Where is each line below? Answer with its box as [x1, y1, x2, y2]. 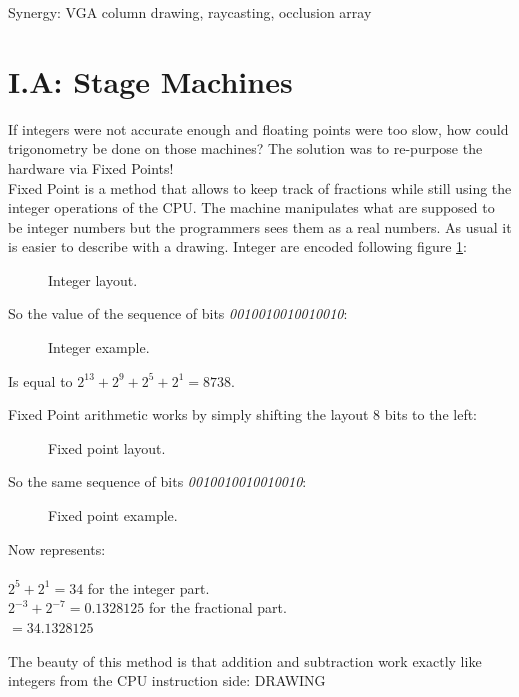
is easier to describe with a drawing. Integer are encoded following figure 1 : [8, 236, 467, 257]
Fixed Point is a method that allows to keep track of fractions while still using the [8, 177, 512, 198]
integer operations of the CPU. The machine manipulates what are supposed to [8, 197, 495, 218]
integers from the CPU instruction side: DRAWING [8, 670, 326, 691]
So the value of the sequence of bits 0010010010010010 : [8, 303, 348, 324]
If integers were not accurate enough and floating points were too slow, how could [8, 118, 509, 139]
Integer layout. [48, 269, 138, 290]
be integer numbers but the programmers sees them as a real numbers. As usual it [8, 216, 512, 237]
